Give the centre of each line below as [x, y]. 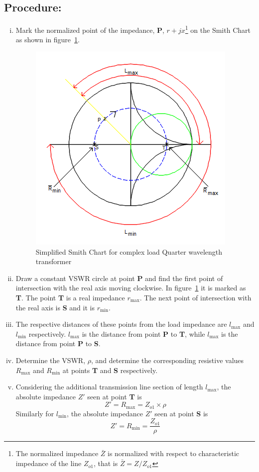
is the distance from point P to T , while [143, 333]
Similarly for [35, 413]
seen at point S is [181, 413]
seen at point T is [115, 396]
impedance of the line [49, 463]
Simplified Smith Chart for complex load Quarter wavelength [129, 251]
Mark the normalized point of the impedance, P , [90, 30]
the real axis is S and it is [55, 307]
